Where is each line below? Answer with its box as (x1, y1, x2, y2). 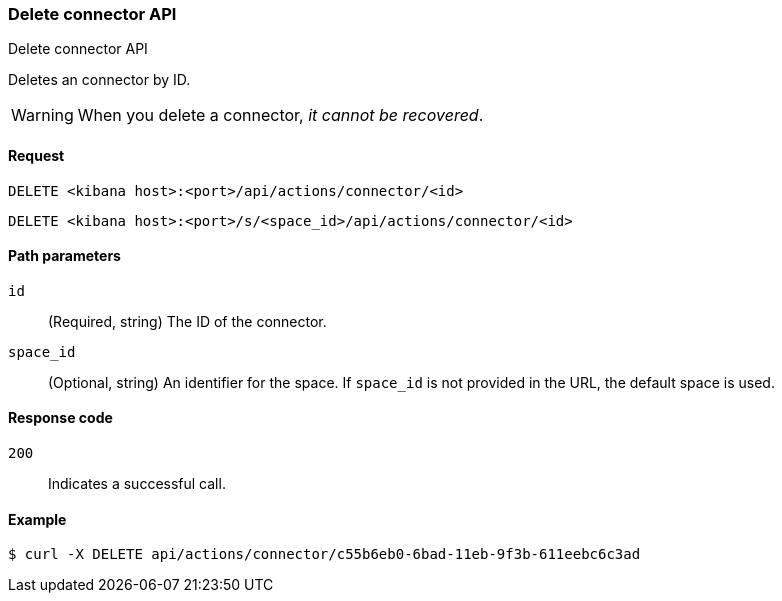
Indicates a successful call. (48, 475, 226, 493)
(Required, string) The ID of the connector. (48, 312, 327, 330)
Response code (8, 409, 113, 427)
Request (8, 146, 65, 164)
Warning (11, 105, 74, 126)
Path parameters (8, 247, 121, 265)
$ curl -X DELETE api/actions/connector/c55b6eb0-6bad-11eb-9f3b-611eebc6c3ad (8, 546, 641, 563)
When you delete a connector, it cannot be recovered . (77, 105, 484, 126)
